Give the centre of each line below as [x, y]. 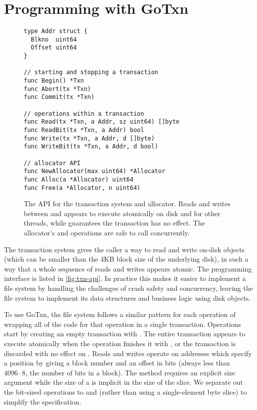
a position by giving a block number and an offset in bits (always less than [117, 363]
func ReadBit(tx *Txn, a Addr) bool [84, 130]
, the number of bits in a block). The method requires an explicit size [130, 372]
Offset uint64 [54, 48]
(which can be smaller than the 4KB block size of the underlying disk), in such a [126, 259]
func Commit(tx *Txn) [59, 97]
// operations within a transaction [84, 114]
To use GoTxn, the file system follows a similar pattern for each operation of [120, 314]
